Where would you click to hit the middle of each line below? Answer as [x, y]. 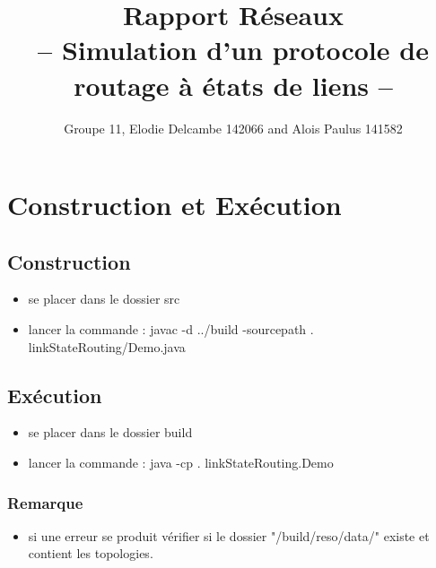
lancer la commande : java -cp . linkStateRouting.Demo [181, 463]
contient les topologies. [91, 553]
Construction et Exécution [174, 205]
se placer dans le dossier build [110, 432]
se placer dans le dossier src [104, 299]
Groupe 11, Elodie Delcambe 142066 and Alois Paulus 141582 [233, 128]
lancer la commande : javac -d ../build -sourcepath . [171, 329]
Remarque [45, 502]
